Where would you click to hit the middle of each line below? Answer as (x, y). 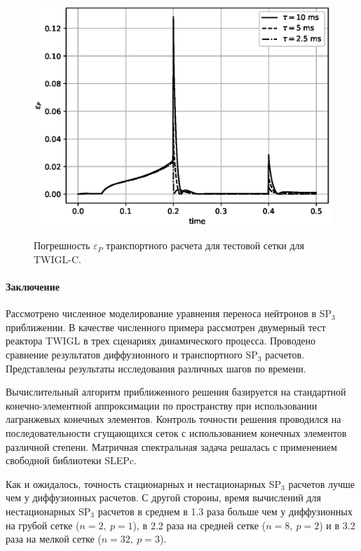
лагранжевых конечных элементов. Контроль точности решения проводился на (173, 419)
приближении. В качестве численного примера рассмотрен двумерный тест (166, 327)
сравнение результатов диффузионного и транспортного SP (132, 355)
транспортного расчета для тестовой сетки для (205, 245)
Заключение (33, 287)
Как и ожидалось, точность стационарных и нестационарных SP (144, 483)
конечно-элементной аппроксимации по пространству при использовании (162, 405)
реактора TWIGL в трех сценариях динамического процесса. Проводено (161, 341)
